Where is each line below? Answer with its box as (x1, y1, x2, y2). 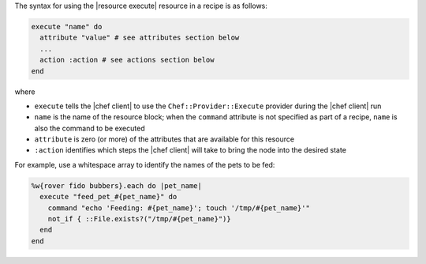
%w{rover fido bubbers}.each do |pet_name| (31, 181, 203, 190)
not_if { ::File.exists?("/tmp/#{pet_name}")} (47, 214, 232, 224)
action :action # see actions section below (39, 55, 215, 65)
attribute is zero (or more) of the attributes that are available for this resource (34, 134, 295, 144)
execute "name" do (31, 22, 103, 31)
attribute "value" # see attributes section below (39, 33, 240, 43)
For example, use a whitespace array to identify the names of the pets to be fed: (14, 160, 275, 169)
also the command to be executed (34, 123, 145, 133)
